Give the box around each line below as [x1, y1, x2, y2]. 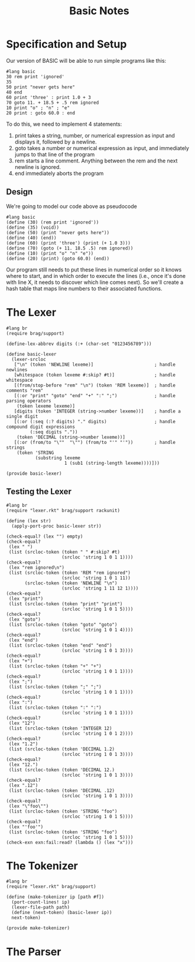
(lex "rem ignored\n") [8, 564, 65, 570]
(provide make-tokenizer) [6, 925, 70, 931]
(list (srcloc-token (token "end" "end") [8, 642, 112, 648]
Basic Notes [69, 4, 129, 18]
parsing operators [6, 398, 51, 404]
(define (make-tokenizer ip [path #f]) [6, 894, 105, 900]
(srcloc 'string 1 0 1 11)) [61, 575, 131, 581]
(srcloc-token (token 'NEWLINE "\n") [24, 580, 118, 586]
